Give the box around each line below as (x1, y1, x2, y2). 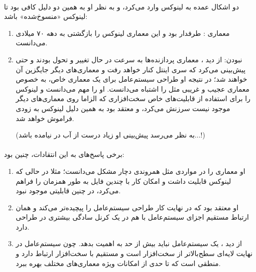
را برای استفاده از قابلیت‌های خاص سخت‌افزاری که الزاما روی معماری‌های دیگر (15, 93, 251, 104)
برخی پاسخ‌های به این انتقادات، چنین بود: (4, 149, 125, 159)
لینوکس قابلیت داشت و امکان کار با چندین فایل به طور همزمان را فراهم (15, 175, 231, 186)
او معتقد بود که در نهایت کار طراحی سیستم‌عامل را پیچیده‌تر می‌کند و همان (15, 202, 239, 212)
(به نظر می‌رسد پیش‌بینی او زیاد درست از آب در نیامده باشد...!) (15, 130, 205, 140)
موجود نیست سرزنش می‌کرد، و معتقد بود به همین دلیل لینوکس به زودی (15, 103, 230, 113)
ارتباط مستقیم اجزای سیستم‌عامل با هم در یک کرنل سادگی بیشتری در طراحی (15, 212, 249, 222)
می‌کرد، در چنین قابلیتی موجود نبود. (15, 185, 121, 196)
